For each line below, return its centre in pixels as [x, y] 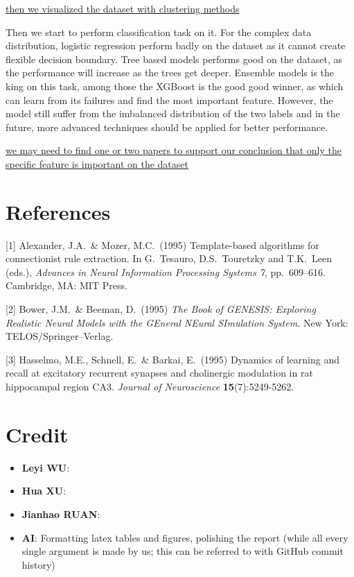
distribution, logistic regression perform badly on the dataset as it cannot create [176, 45]
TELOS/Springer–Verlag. [60, 336]
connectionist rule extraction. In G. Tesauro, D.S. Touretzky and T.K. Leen [169, 258]
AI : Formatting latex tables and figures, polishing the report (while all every [185, 537]
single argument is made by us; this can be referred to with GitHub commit [183, 551]
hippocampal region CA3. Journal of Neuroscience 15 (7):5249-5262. [150, 386]
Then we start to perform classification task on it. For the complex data [159, 32]
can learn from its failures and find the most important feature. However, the [169, 100]
